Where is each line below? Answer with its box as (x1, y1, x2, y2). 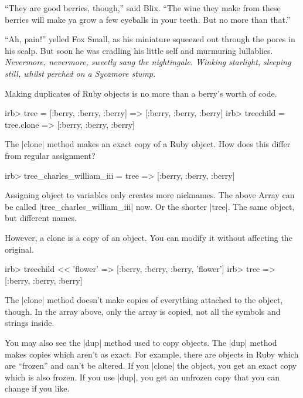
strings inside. (5, 317, 55, 329)
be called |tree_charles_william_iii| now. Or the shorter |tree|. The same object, (5, 200, 295, 212)
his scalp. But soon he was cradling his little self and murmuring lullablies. (5, 44, 273, 56)
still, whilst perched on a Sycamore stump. (5, 67, 156, 79)
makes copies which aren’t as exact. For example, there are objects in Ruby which (5, 348, 299, 360)
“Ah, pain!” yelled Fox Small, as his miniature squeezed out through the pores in (5, 33, 295, 45)
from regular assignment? (5, 149, 96, 161)
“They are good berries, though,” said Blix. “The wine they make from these (5, 2, 281, 13)
